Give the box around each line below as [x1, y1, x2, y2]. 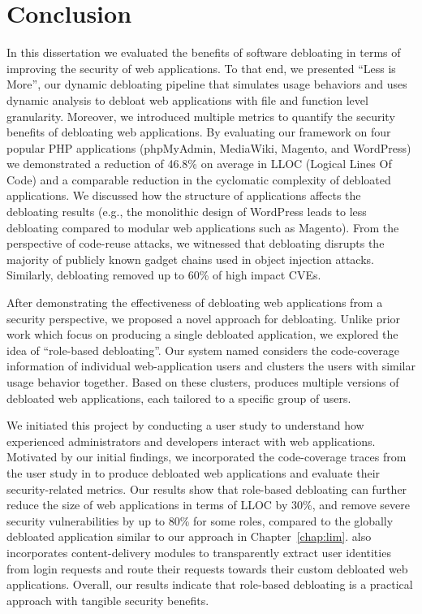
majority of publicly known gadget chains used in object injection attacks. [6, 250, 374, 267]
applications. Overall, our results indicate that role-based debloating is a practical [6, 576, 413, 593]
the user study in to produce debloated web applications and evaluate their [6, 464, 381, 481]
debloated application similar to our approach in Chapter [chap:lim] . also [6, 528, 372, 545]
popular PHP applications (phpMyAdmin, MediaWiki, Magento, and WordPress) [6, 139, 411, 156]
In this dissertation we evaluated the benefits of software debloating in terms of [6, 44, 401, 61]
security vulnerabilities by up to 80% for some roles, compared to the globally [6, 512, 394, 529]
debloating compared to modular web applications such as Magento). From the [6, 218, 399, 236]
